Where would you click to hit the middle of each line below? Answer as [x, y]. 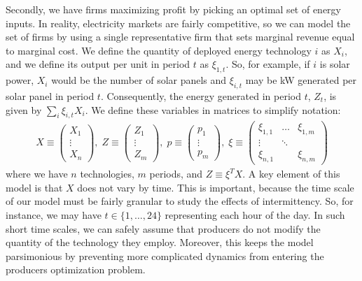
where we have [37, 174]
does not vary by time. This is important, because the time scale [216, 187]
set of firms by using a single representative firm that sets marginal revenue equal [180, 37]
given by [24, 109]
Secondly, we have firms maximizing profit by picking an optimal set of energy [173, 9]
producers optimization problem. [76, 269]
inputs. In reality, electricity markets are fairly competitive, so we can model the [178, 23]
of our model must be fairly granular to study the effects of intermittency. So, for [180, 201]
